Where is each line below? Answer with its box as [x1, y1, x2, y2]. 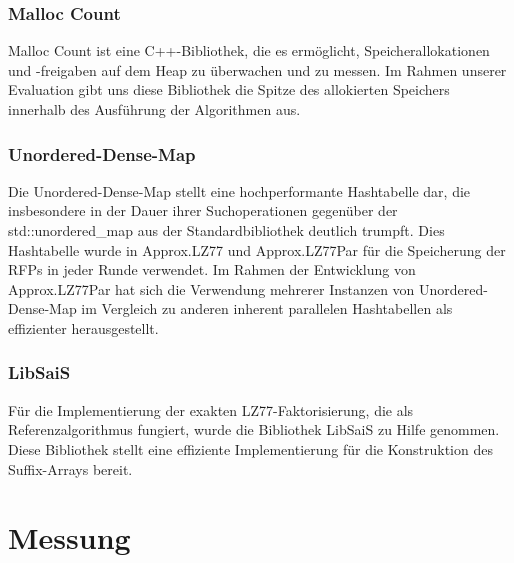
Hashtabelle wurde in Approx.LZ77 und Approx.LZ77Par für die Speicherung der [8, 239, 506, 260]
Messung [8, 517, 131, 558]
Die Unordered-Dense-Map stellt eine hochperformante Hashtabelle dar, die [8, 180, 471, 201]
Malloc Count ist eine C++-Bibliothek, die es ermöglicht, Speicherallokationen [8, 40, 490, 61]
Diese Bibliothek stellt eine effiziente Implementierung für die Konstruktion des [8, 438, 493, 459]
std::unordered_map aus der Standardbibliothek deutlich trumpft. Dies [8, 220, 445, 240]
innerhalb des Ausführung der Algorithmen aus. [8, 99, 301, 119]
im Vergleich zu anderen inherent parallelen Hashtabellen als [81, 298, 453, 319]
